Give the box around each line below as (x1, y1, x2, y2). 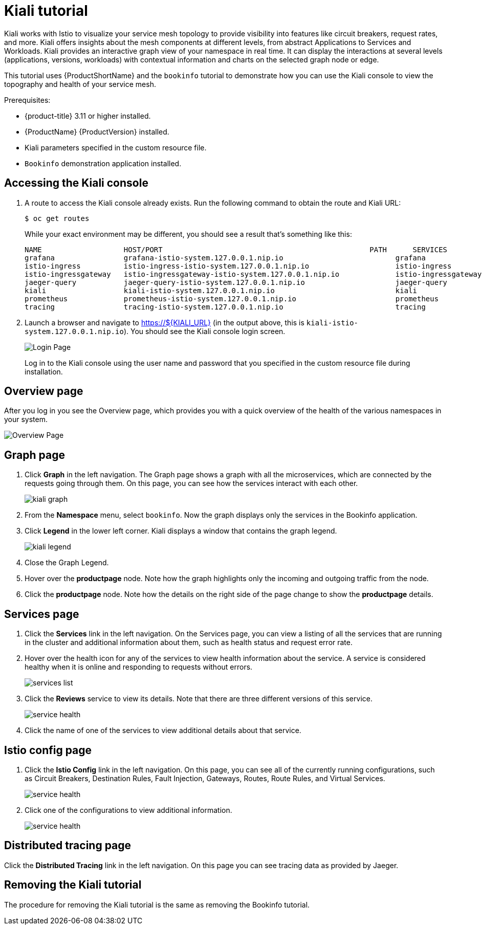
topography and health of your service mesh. (4, 79, 156, 89)
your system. (4, 415, 48, 424)
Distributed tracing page (4, 839, 131, 852)
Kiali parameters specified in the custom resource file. (25, 143, 207, 152)
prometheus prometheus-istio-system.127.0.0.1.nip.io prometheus (25, 294, 439, 303)
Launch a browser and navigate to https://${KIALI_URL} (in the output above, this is (25, 318, 304, 327)
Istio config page (4, 743, 92, 757)
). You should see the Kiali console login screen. (123, 326, 286, 336)
